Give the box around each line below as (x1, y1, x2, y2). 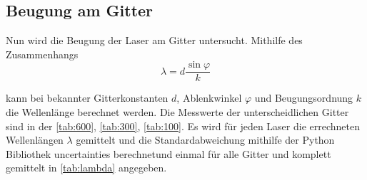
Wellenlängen (6, 132, 64, 147)
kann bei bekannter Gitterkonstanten (6, 90, 169, 105)
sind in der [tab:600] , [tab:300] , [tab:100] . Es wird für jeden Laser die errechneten (6, 118, 360, 133)
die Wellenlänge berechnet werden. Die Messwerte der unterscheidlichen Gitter (6, 105, 349, 120)
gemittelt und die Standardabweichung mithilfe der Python (76, 132, 335, 147)
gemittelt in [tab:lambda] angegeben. (6, 160, 167, 175)
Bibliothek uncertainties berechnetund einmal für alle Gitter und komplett (6, 146, 331, 161)
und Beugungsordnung (254, 90, 353, 105)
